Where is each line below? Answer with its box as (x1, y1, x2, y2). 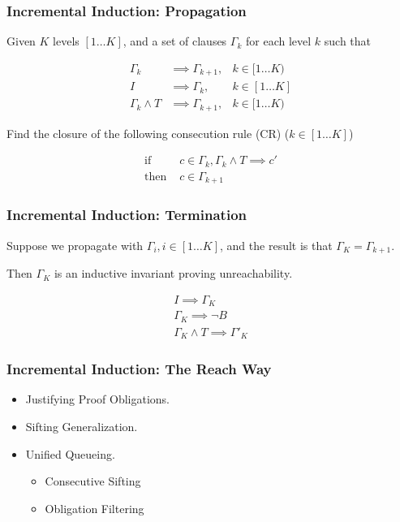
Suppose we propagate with (6, 236, 144, 253)
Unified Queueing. (25, 445, 115, 462)
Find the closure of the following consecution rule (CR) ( (6, 124, 290, 141)
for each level (245, 32, 312, 50)
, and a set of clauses (123, 32, 227, 50)
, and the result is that (220, 236, 333, 253)
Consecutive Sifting (45, 472, 141, 490)
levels (53, 32, 80, 50)
